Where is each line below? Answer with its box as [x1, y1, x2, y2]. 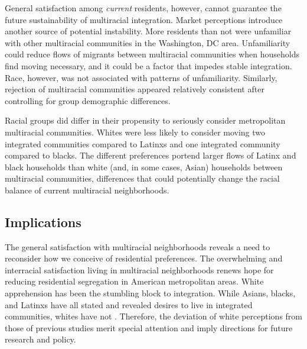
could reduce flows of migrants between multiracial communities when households [5, 48, 300, 60]
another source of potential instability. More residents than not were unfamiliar [5, 25, 292, 37]
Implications [5, 212, 81, 231]
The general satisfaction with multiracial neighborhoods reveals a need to [5, 240, 270, 253]
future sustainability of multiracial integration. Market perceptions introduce [5, 13, 283, 25]
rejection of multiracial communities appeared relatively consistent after [5, 83, 264, 95]
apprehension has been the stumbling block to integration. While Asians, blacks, [5, 287, 296, 299]
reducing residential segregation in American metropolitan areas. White [5, 275, 264, 287]
